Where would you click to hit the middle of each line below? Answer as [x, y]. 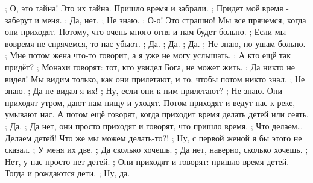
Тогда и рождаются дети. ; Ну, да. [68, 173]
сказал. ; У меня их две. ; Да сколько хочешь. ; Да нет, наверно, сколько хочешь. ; [156, 150]
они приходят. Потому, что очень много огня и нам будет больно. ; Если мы [146, 32]
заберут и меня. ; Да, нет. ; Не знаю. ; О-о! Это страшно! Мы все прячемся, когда [156, 20]
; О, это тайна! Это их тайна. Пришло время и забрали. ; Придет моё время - [147, 8]
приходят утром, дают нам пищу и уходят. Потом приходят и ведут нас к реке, [150, 102]
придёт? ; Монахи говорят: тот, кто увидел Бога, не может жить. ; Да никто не [150, 67]
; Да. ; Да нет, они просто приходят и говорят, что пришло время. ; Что [137, 126]
